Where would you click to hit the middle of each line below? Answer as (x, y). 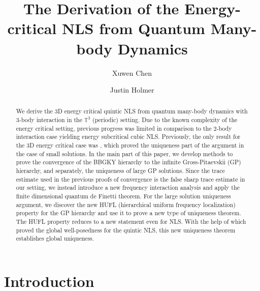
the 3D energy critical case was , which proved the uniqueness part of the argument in (130, 145)
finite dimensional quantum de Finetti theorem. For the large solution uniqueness (123, 196)
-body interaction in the (51, 120)
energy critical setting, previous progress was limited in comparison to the (114, 128)
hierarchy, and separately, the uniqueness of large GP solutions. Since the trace (120, 171)
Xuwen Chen (132, 72)
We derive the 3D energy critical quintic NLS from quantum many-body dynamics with (132, 111)
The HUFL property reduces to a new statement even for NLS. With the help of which (131, 222)
